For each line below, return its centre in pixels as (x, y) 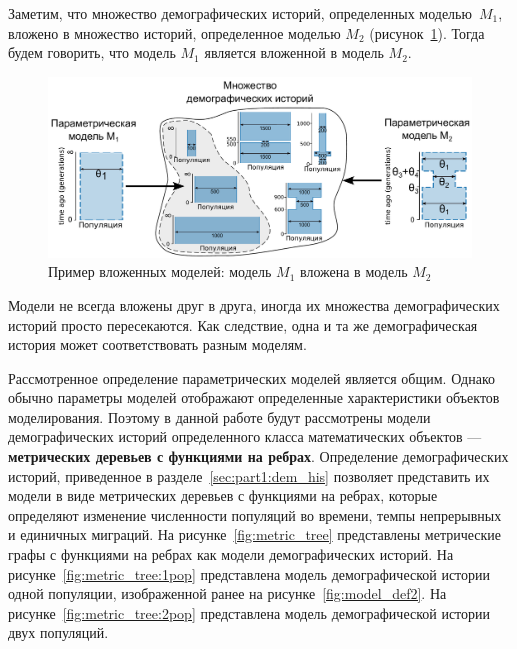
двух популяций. (58, 632)
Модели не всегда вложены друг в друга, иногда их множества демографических (254, 304)
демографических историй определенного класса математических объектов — (245, 436)
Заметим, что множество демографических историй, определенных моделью (240, 13)
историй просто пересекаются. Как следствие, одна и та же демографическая (243, 324)
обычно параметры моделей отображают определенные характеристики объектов (254, 397)
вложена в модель (353, 271)
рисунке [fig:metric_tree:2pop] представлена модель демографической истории (249, 612)
